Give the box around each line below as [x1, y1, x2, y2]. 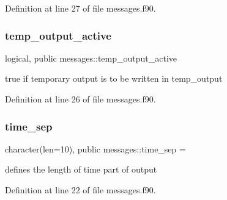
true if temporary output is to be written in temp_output [5, 72, 223, 85]
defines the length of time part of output [5, 163, 157, 176]
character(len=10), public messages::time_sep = [5, 142, 186, 155]
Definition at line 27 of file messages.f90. [5, 2, 156, 14]
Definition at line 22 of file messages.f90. [5, 184, 156, 196]
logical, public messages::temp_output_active [5, 51, 177, 64]
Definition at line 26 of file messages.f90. [5, 93, 156, 105]
